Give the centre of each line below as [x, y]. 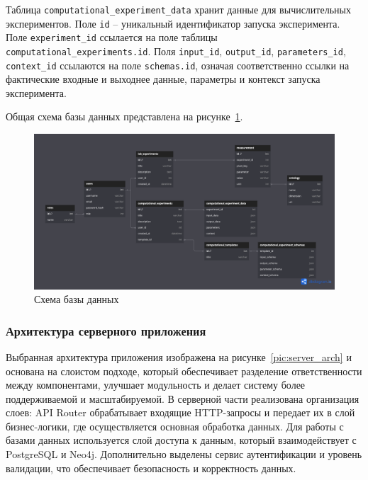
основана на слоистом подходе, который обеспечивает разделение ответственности [184, 371]
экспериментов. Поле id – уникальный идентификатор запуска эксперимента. [173, 23]
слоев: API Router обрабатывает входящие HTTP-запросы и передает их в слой [180, 412]
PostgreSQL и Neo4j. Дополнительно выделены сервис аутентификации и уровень [184, 454]
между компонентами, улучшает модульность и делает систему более [156, 385]
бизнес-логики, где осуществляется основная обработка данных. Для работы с [175, 426]
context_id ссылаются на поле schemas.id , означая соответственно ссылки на [178, 65]
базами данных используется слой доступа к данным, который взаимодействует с [181, 440]
